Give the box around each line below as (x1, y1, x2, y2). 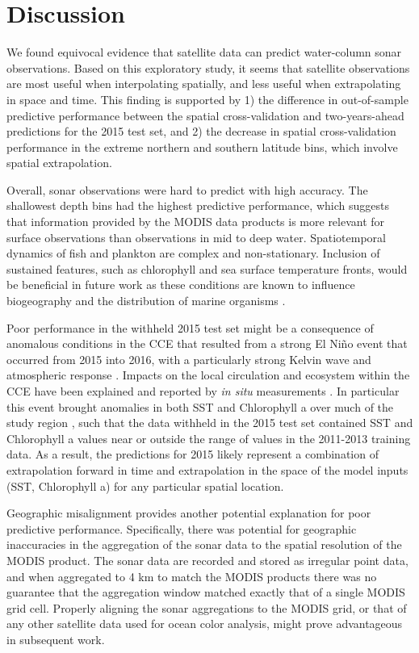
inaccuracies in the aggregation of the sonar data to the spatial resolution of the (6, 536, 402, 553)
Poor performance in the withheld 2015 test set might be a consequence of (6, 319, 374, 336)
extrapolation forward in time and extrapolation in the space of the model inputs (6, 461, 409, 478)
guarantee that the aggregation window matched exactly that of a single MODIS (6, 584, 405, 601)
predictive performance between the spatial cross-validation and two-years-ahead (6, 107, 404, 123)
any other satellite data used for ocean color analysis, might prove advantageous (6, 615, 403, 632)
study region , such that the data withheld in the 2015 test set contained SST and (6, 414, 413, 431)
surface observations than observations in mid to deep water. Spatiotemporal (6, 228, 386, 245)
